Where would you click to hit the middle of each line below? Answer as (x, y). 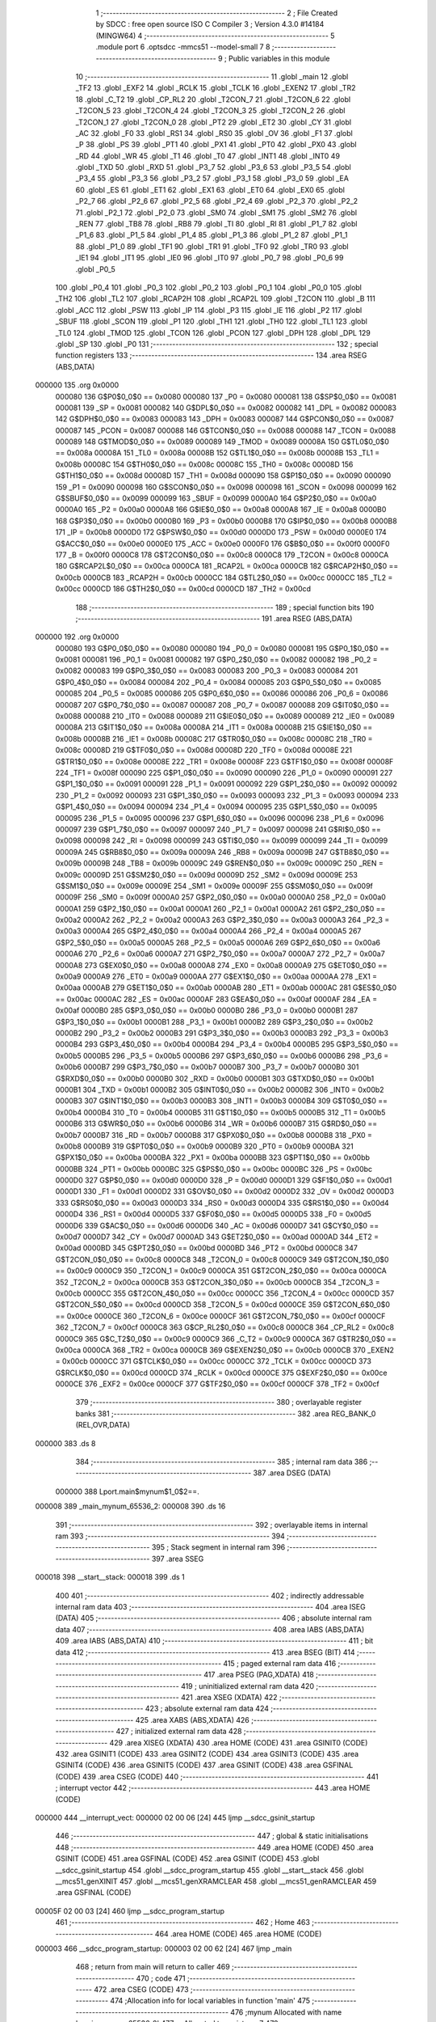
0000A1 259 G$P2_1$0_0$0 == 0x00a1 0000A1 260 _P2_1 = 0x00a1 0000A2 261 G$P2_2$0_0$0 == (220, 908)
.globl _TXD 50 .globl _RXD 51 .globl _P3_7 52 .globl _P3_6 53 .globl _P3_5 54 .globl (213, 167)
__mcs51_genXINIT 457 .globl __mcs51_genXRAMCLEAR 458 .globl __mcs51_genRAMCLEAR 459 (216, 1881)
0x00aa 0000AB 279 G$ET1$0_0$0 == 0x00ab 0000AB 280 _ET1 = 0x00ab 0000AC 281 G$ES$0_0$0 (226, 988)
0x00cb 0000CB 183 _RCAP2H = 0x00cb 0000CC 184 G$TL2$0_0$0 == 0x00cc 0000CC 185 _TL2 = (224, 577)
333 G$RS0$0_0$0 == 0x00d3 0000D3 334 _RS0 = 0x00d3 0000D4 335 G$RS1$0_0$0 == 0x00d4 (222, 1203)
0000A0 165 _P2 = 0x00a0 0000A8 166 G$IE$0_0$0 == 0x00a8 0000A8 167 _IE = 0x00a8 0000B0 (221, 510)
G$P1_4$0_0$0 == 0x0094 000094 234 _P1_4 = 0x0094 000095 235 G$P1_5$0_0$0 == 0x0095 (216, 807)
